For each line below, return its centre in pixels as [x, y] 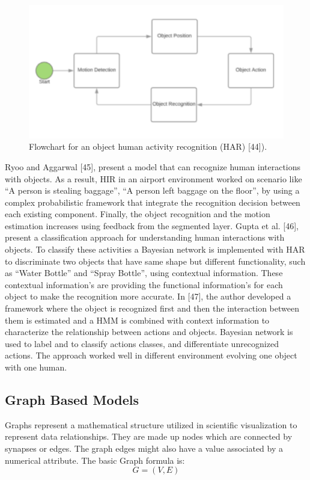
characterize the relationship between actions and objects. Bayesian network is [149, 332]
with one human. [36, 367]
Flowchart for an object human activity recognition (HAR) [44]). [148, 146]
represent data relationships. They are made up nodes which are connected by [149, 436]
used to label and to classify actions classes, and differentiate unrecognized [142, 343]
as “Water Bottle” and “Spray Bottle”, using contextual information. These [144, 273]
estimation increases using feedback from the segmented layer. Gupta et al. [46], [152, 225]
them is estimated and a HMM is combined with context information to [137, 320]
